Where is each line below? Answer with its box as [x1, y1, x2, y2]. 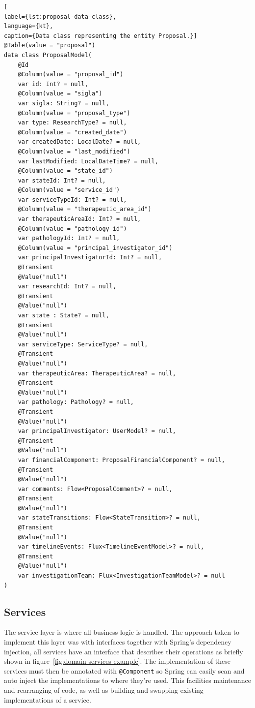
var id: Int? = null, [18, 80, 88, 88]
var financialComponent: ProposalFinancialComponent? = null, [18, 456, 226, 463]
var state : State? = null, [18, 312, 109, 319]
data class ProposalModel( [4, 51, 92, 59]
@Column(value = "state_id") [18, 167, 113, 175]
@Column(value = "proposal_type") [18, 109, 130, 117]
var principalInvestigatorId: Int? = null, [18, 254, 162, 261]
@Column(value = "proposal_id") [18, 71, 124, 78]
